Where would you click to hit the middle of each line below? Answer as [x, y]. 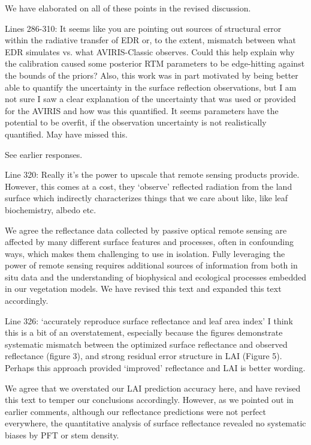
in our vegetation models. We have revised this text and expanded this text [143, 289]
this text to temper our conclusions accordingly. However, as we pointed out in [149, 400]
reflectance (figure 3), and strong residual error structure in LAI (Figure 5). [144, 356]
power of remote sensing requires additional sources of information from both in [151, 265]
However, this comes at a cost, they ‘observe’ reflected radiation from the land [149, 186]
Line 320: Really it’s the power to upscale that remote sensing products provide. [152, 174]
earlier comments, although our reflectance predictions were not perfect [135, 411]
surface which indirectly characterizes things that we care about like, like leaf [147, 198]
